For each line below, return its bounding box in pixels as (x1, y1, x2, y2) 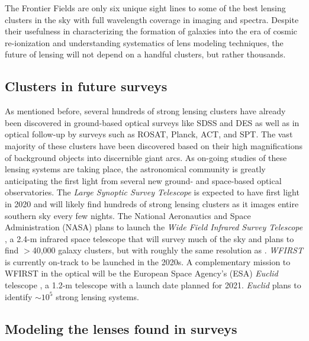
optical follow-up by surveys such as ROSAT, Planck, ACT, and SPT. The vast (5, 128, 293, 140)
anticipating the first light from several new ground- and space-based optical (5, 174, 282, 186)
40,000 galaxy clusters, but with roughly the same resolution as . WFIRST (32, 244, 303, 256)
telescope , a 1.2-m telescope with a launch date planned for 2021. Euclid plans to (5, 279, 301, 291)
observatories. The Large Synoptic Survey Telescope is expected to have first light (5, 186, 300, 198)
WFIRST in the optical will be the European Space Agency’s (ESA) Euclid (5, 267, 278, 279)
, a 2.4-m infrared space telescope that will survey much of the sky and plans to (5, 232, 294, 245)
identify (5, 290, 33, 303)
